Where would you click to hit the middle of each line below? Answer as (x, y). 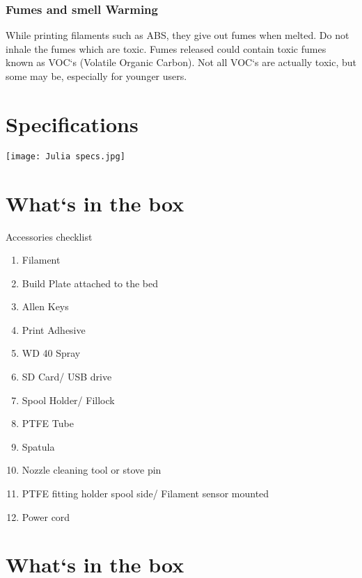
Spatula (38, 446)
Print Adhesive (54, 329)
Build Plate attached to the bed (90, 283)
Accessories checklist (49, 236)
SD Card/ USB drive (67, 377)
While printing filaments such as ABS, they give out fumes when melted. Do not (178, 35)
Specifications (72, 123)
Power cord (46, 516)
